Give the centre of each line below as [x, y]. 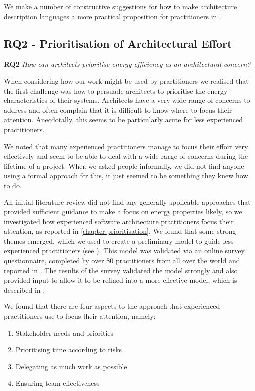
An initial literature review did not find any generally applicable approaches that [127, 202]
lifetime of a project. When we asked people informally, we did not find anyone [124, 165]
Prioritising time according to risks [69, 349]
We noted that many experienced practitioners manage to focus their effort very [126, 146]
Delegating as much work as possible [71, 366]
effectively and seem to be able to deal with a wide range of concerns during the [126, 156]
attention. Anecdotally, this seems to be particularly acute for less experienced [124, 120]
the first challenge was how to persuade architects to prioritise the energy [116, 90]
